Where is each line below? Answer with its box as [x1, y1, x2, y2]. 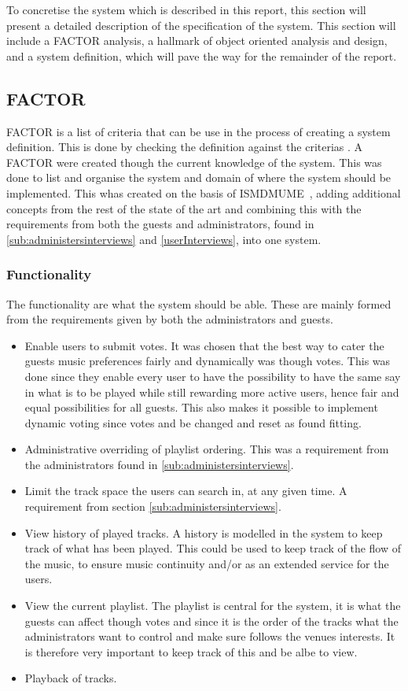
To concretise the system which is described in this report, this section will [6, 2, 366, 17]
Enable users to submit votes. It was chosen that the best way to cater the [24, 337, 384, 353]
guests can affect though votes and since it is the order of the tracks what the [24, 612, 399, 629]
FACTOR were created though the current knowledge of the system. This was [6, 153, 382, 170]
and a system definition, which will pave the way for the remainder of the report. [6, 47, 397, 64]
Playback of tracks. [24, 670, 117, 686]
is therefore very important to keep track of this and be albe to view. [24, 643, 358, 660]
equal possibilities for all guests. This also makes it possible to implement [24, 399, 378, 416]
